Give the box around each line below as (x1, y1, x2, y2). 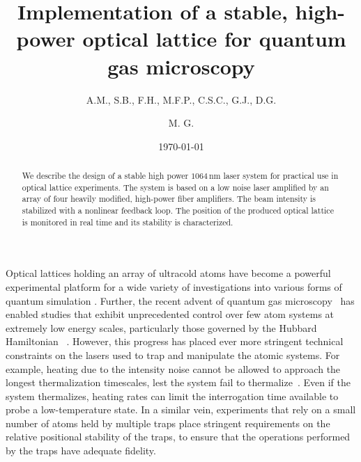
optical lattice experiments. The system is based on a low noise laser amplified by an (22, 181, 329, 193)
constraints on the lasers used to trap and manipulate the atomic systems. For (6, 347, 340, 362)
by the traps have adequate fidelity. (6, 443, 156, 458)
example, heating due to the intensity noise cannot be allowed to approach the (6, 361, 341, 376)
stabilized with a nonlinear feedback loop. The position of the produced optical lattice (22, 205, 334, 216)
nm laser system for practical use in (208, 170, 339, 182)
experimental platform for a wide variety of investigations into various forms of (6, 279, 342, 294)
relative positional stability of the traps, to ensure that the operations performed (6, 429, 351, 444)
